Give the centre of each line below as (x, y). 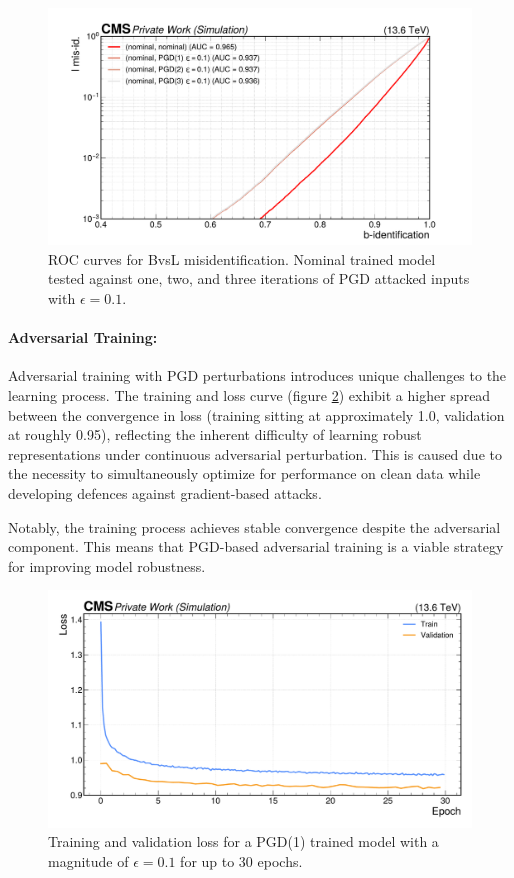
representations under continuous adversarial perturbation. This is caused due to (255, 453)
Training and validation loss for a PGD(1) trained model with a (243, 841)
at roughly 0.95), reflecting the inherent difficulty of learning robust (215, 434)
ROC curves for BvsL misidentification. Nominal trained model (242, 258)
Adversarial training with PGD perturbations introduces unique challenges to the (257, 375)
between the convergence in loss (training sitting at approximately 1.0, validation (256, 414)
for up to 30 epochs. (241, 860)
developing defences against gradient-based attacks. (165, 492)
